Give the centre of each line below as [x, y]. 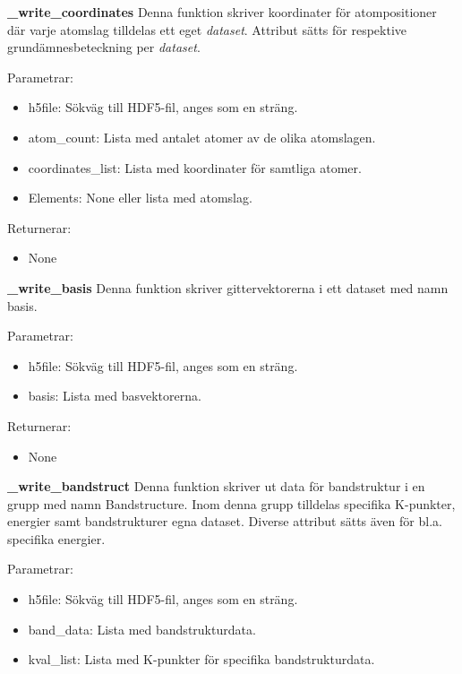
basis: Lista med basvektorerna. [115, 396]
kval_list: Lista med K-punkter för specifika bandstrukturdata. [201, 659]
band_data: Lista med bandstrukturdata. [142, 629]
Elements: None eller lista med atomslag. [140, 198]
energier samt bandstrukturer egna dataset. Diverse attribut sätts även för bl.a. [225, 521]
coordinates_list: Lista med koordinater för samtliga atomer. [195, 167]
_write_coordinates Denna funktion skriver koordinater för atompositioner [222, 12]
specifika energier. [56, 538]
